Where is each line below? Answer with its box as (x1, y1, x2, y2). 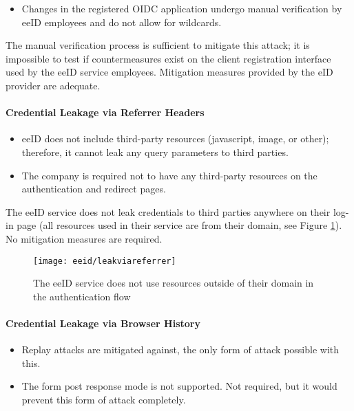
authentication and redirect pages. (21, 181, 166, 196)
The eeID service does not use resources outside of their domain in (33, 276, 314, 290)
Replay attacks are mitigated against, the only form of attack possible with (21, 342, 340, 357)
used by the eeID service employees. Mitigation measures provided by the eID (6, 65, 333, 79)
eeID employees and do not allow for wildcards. (21, 14, 222, 29)
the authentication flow (33, 289, 131, 303)
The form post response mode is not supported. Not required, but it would (21, 379, 337, 393)
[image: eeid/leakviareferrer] (33, 256, 176, 266)
